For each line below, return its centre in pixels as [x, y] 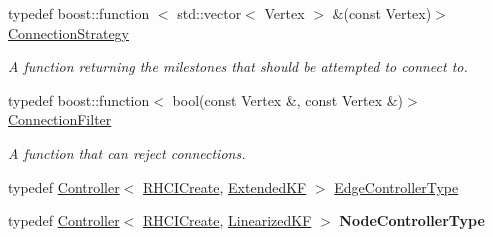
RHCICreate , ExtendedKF [225, 186]
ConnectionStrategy [69, 32]
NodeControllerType [412, 220]
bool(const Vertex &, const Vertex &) [288, 99]
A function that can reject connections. [127, 152]
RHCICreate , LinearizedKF [227, 220]
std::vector [209, 13]
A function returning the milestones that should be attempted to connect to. [238, 66]
